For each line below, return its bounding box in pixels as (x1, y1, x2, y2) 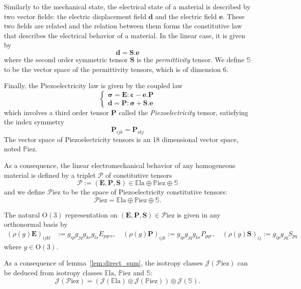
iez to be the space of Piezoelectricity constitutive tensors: (52, 187, 227, 197)
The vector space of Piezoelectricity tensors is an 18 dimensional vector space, (4, 134, 239, 144)
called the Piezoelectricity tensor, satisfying (118, 107, 248, 117)
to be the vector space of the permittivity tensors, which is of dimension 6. (4, 64, 229, 74)
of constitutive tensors (105, 169, 172, 180)
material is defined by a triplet (4, 169, 96, 180)
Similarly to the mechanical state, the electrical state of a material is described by (4, 1, 251, 11)
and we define (4, 187, 45, 197)
